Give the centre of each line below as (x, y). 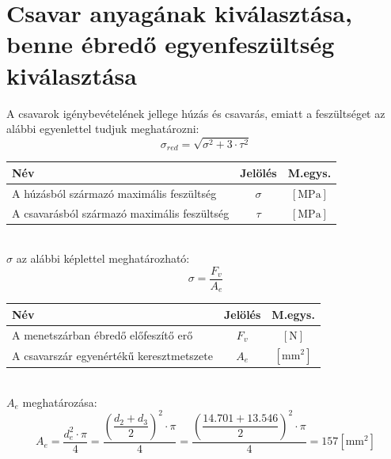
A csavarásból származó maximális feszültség (121, 212)
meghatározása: (60, 402)
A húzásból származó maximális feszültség (114, 193)
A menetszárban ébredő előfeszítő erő (102, 334)
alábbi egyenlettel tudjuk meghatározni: (103, 129)
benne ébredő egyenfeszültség (171, 44)
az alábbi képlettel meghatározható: (103, 258)
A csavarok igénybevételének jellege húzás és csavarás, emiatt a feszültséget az (196, 113)
